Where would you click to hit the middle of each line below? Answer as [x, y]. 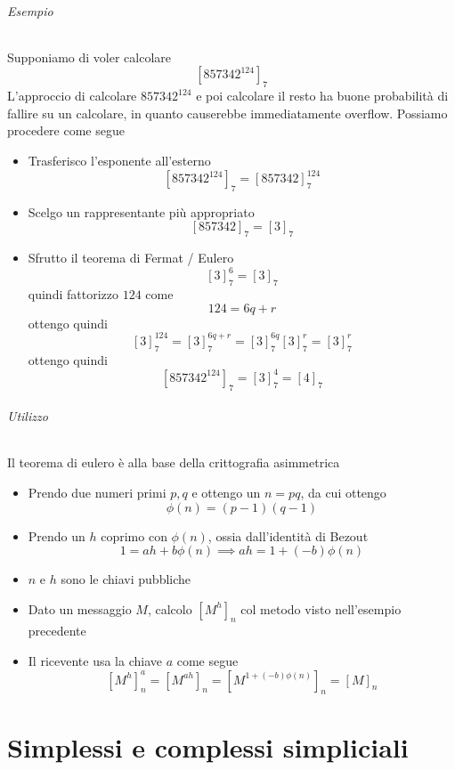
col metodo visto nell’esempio [321, 608]
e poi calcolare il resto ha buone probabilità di [322, 96]
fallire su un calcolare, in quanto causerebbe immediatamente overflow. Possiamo [227, 113]
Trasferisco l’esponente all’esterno [119, 160]
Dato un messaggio [80, 608]
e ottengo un [226, 492]
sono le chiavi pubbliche [126, 579]
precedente [57, 631]
